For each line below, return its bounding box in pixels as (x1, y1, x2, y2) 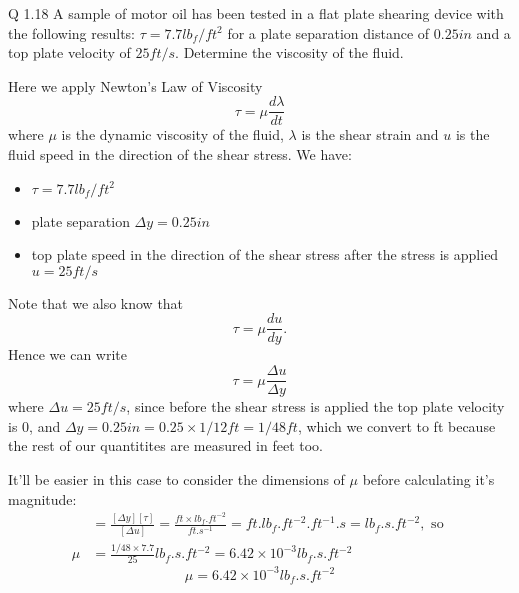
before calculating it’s (362, 468, 495, 489)
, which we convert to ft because (297, 415, 496, 436)
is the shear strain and (301, 124, 439, 145)
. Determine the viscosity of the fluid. (175, 42, 404, 63)
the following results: (8, 22, 135, 43)
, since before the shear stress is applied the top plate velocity (126, 396, 505, 417)
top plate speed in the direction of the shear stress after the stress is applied (31, 244, 499, 265)
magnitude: (8, 488, 77, 509)
